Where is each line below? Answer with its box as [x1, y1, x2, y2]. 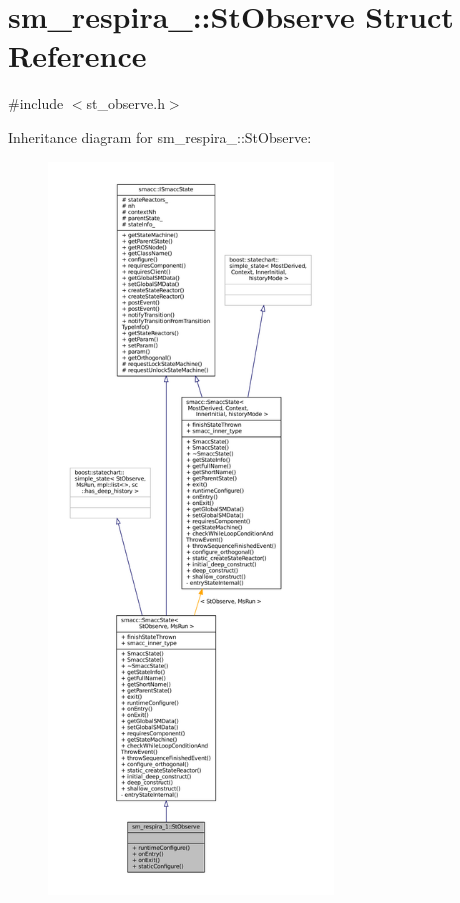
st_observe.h [86, 93, 165, 114]
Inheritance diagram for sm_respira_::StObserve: [8, 126, 312, 147]
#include [8, 93, 64, 114]
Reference [8, 35, 147, 76]
